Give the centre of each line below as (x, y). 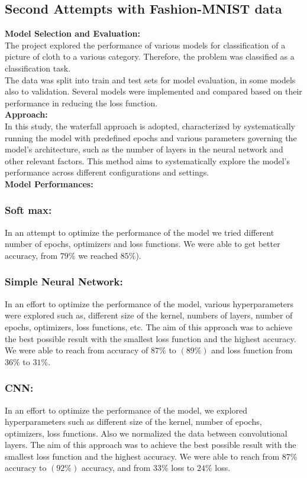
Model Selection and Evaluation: (72, 33)
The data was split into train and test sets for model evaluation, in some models (150, 79)
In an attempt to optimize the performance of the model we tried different (140, 232)
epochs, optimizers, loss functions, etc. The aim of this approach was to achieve (148, 326)
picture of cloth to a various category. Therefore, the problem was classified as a (150, 56)
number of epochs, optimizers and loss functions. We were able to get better (143, 244)
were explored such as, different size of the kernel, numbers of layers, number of (149, 315)
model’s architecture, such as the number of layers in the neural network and (144, 149)
